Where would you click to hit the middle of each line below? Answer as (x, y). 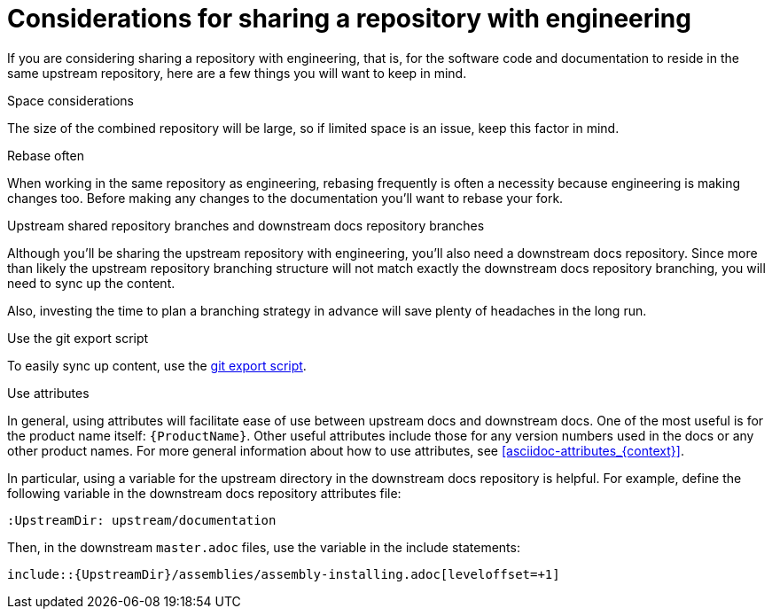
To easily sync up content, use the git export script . (157, 365)
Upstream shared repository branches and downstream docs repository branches (246, 225)
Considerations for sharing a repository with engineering (349, 19)
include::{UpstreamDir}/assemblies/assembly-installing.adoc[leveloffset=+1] (284, 574)
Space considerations (70, 100)
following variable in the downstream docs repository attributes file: (204, 493)
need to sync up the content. (91, 283)
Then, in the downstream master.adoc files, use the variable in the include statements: (264, 547)
